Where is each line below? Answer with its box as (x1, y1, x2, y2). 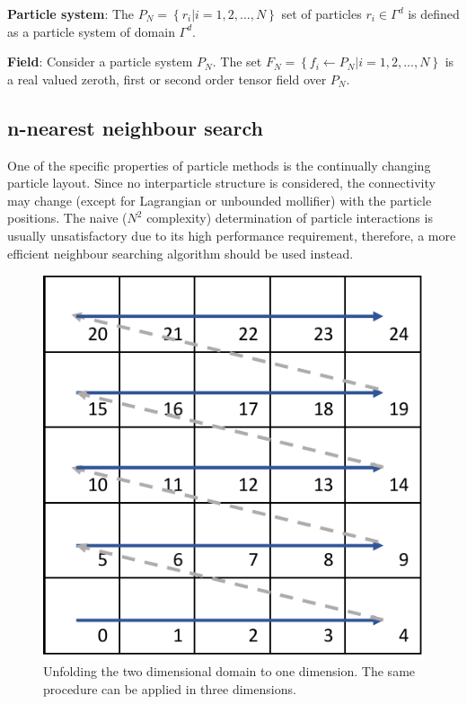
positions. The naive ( (7, 208, 128, 227)
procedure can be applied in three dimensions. (43, 679, 296, 698)
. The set (212, 52, 262, 71)
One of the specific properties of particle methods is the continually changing (7, 155, 431, 174)
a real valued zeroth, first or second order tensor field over (7, 69, 327, 88)
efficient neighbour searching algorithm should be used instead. (7, 243, 354, 262)
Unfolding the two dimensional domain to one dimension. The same (43, 662, 416, 681)
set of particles (281, 4, 362, 22)
